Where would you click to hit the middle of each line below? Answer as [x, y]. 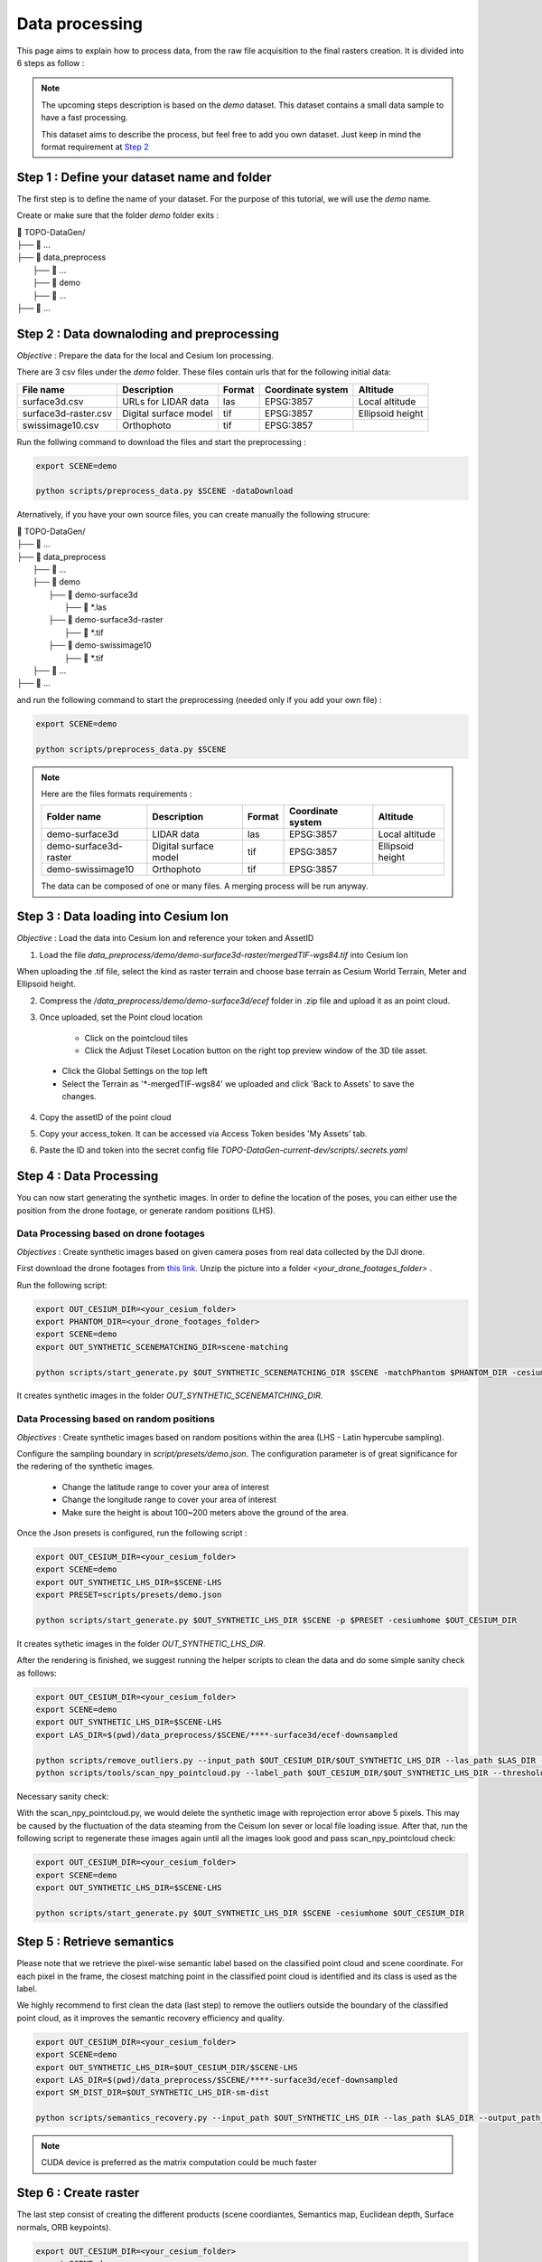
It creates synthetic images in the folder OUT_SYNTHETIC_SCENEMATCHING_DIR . [170, 1396]
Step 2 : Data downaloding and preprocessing [148, 333]
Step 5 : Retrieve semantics [96, 1942]
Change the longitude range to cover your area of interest [169, 1500]
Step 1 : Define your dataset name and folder [144, 177]
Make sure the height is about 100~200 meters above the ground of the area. [206, 1512]
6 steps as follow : [51, 62]
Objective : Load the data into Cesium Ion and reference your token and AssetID [165, 938]
